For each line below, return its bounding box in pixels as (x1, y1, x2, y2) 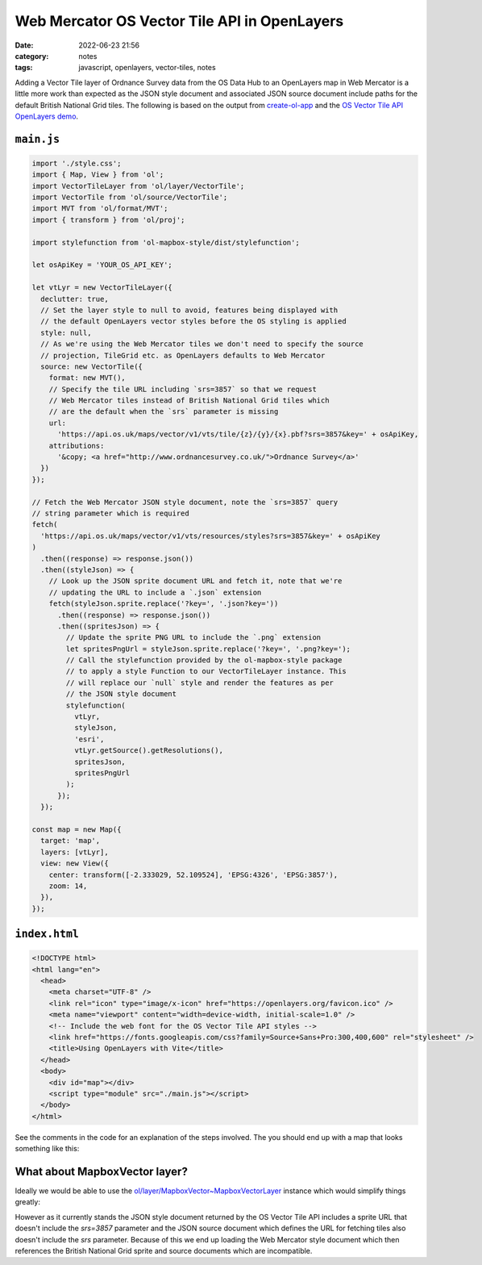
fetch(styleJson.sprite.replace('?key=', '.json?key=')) (48, 599, 279, 608)
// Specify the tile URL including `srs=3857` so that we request (48, 384, 318, 394)
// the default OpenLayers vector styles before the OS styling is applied (40, 317, 347, 326)
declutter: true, (40, 294, 109, 303)
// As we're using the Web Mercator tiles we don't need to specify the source (40, 340, 364, 349)
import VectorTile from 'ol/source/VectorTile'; (31, 193, 228, 202)
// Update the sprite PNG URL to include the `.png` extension (65, 633, 322, 642)
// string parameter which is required (31, 509, 189, 518)
